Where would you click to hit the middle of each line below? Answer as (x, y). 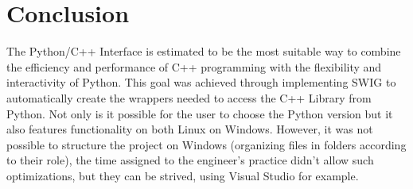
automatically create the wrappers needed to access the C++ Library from (189, 97)
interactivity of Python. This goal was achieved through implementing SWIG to (201, 82)
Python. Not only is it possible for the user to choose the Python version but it (200, 113)
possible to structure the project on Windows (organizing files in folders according (206, 144)
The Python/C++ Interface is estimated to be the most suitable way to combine (204, 51)
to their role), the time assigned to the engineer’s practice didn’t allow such (190, 160)
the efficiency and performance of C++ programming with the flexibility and (194, 66)
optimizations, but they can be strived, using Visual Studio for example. (183, 175)
